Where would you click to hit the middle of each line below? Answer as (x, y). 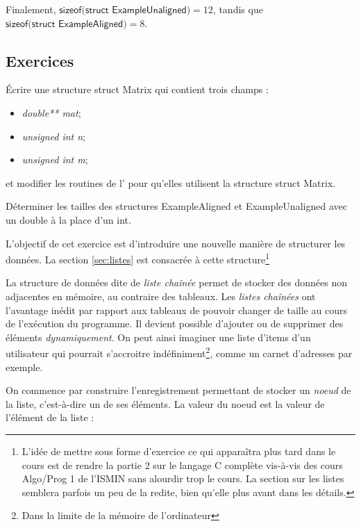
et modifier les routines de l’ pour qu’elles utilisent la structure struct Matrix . (171, 182)
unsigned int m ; (55, 159)
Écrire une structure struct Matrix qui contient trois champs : (137, 89)
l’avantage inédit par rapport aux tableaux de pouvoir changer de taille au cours (176, 310)
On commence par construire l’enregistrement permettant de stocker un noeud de (178, 390)
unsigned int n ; (54, 136)
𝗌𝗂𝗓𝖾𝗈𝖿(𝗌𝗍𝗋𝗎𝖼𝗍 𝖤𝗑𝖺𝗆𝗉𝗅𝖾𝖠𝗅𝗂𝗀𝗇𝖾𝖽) (66, 24)
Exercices (40, 60)
